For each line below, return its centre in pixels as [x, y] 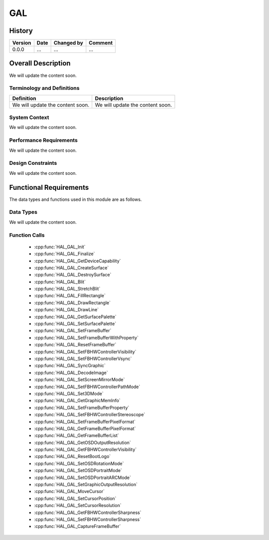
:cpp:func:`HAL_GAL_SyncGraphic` [70, 366]
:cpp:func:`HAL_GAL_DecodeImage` [71, 373]
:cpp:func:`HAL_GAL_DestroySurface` [73, 275]
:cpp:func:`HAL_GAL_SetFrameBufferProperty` [82, 408]
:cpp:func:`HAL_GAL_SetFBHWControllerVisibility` [85, 352]
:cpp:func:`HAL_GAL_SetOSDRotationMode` [79, 463]
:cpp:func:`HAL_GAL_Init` [60, 247]
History [21, 31]
